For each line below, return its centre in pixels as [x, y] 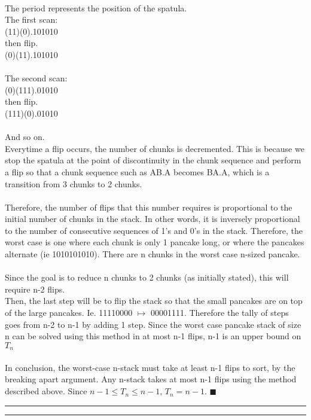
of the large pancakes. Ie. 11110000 [69, 313]
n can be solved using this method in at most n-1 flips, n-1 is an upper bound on [153, 336]
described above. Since [46, 391]
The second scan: [36, 78]
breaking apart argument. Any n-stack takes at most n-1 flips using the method [151, 379]
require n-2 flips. [35, 289]
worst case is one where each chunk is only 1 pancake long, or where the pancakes [155, 242]
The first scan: [31, 19]
